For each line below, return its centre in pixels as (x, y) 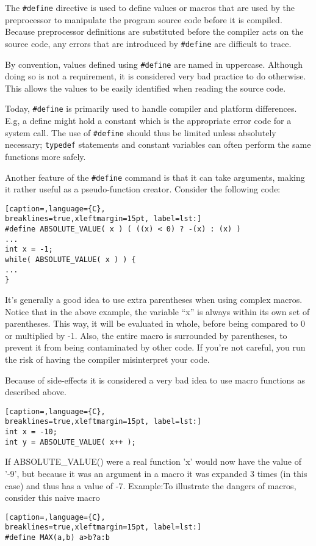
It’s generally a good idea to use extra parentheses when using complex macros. (154, 299)
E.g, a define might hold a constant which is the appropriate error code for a (148, 120)
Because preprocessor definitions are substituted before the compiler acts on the (154, 31)
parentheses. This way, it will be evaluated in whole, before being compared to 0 (155, 323)
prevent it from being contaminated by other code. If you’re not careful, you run (155, 347)
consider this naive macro (52, 497)
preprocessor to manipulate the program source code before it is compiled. (144, 19)
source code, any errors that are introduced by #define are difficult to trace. (148, 43)
